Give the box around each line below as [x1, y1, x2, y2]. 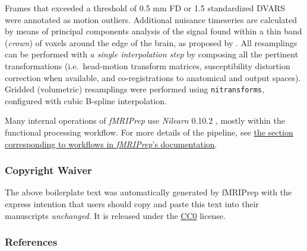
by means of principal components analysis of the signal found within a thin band [5, 25, 302, 37]
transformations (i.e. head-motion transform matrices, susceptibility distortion [5, 59, 290, 72]
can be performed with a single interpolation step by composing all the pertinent [5, 48, 299, 60]
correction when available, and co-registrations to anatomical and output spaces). [5, 71, 301, 83]
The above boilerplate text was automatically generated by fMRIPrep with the [5, 186, 292, 198]
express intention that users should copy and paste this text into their [5, 198, 259, 210]
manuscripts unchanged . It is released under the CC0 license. [5, 209, 226, 221]
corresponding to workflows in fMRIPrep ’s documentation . [5, 137, 217, 150]
